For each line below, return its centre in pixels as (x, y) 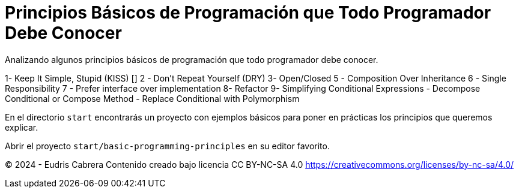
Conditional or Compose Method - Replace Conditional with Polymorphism (152, 98)
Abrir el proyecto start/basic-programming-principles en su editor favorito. (167, 146)
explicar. (22, 127)
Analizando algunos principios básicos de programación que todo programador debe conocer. (192, 59)
